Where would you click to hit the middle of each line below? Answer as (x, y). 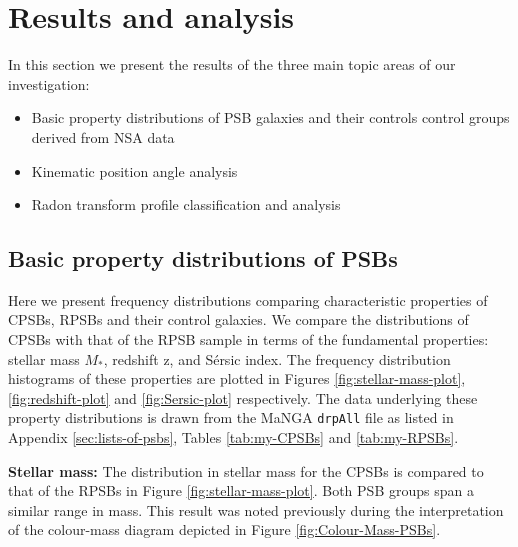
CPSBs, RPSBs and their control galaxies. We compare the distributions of (238, 319)
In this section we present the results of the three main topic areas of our (232, 64)
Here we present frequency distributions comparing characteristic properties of (248, 299)
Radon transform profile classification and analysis (186, 204)
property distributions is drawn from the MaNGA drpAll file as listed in (231, 417)
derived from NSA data (103, 136)
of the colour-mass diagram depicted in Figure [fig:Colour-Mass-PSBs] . (224, 529)
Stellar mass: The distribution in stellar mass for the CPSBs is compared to (246, 470)
